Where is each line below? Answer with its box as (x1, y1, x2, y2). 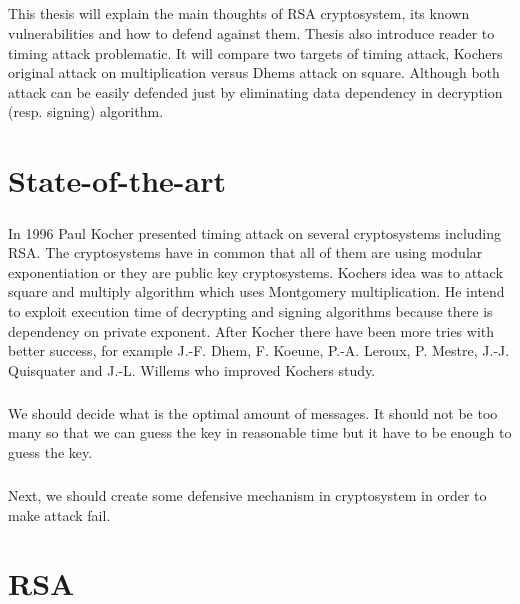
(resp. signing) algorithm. (8, 101, 164, 122)
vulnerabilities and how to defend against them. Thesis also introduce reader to (8, 22, 495, 43)
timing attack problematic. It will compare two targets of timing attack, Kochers (8, 42, 503, 63)
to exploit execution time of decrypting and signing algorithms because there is (8, 301, 493, 322)
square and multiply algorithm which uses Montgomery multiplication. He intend (8, 281, 505, 302)
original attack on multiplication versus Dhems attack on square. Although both (8, 62, 500, 83)
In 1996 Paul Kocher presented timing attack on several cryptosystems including (8, 222, 502, 243)
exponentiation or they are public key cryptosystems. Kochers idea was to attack (8, 261, 503, 282)
